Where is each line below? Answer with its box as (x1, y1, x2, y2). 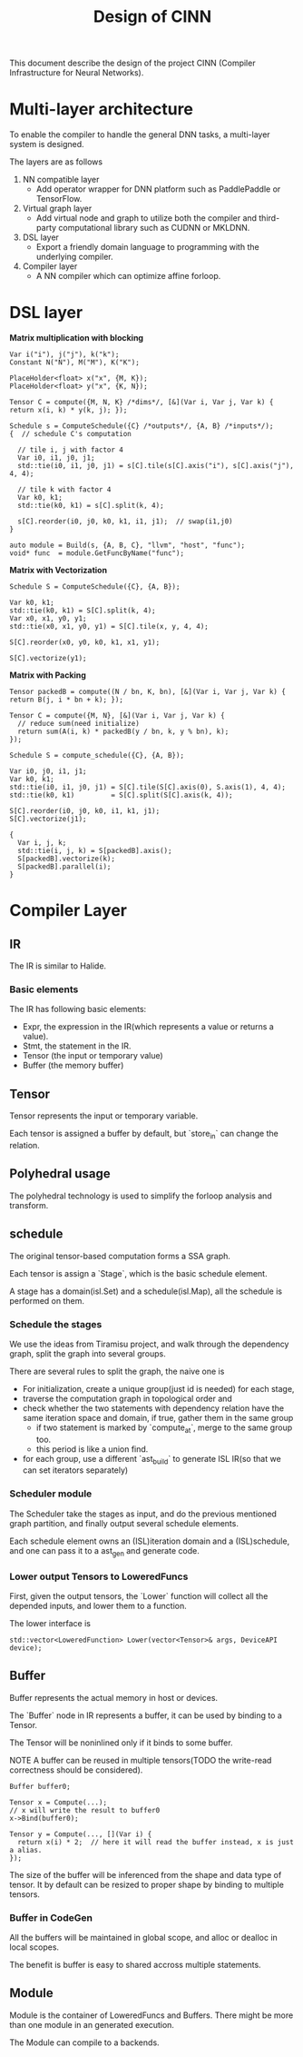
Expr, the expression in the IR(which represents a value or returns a (22, 1021, 274, 1032)
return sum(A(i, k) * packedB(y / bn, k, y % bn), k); (17, 727, 230, 737)
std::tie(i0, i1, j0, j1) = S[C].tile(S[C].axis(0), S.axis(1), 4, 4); (9, 783, 286, 792)
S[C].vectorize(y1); (9, 654, 88, 663)
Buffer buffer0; (9, 1782, 71, 1791)
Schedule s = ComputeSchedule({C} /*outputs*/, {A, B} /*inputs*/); (9, 422, 274, 431)
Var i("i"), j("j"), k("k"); (9, 350, 120, 360)
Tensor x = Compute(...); (9, 1797, 107, 1807)
